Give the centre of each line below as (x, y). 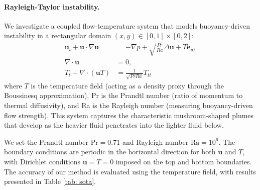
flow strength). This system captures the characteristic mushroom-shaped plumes (129, 115)
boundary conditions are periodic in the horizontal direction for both (110, 152)
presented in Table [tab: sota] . (50, 181)
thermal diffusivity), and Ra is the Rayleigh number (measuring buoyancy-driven (128, 105)
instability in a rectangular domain (58, 35)
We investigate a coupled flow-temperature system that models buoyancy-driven (127, 25)
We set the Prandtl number (46, 141)
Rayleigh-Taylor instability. (52, 6)
